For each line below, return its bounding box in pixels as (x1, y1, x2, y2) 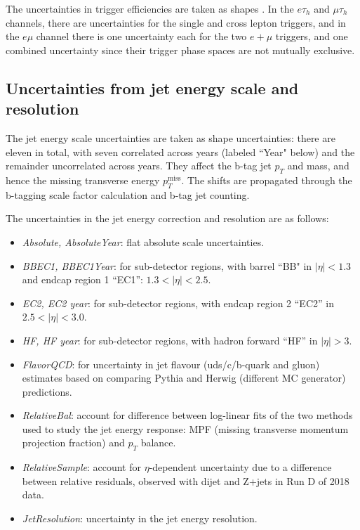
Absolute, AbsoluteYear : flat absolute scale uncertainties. (22, 234, 265, 249)
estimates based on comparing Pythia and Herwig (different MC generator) (22, 370, 346, 385)
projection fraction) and (22, 435, 125, 450)
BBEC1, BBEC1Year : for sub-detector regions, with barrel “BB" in (22, 258, 312, 273)
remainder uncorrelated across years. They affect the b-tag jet (6, 158, 272, 173)
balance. (140, 435, 176, 450)
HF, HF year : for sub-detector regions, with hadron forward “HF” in (22, 332, 318, 347)
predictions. (22, 384, 72, 399)
